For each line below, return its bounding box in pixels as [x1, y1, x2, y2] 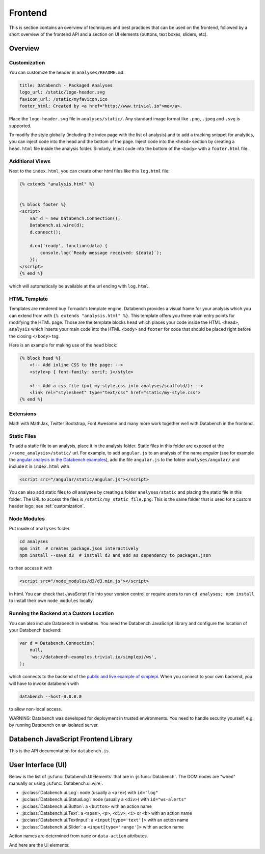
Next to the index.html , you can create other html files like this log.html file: [9, 168, 170, 174]
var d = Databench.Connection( [19, 640, 95, 646]
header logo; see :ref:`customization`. [9, 503, 85, 509]
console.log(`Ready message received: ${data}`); [40, 250, 162, 256]
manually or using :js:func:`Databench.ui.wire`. [9, 780, 103, 786]
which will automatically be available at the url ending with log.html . [9, 283, 150, 289]
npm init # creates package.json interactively [19, 545, 139, 551]
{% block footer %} [19, 202, 66, 207]
